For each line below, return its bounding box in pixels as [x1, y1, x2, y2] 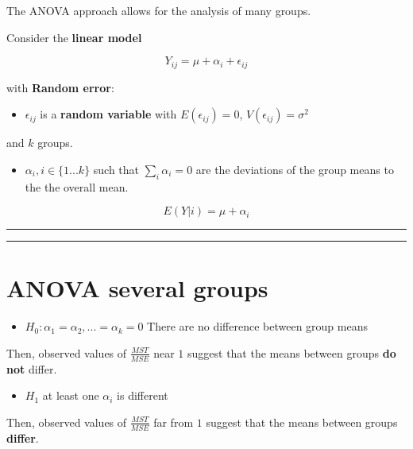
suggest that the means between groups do [187, 344, 396, 361]
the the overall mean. [25, 178, 129, 195]
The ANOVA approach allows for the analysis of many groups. [6, 2, 311, 18]
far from [153, 413, 194, 430]
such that [93, 161, 140, 177]
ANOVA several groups [6, 272, 268, 304]
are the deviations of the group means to [195, 161, 394, 177]
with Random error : [6, 79, 114, 95]
